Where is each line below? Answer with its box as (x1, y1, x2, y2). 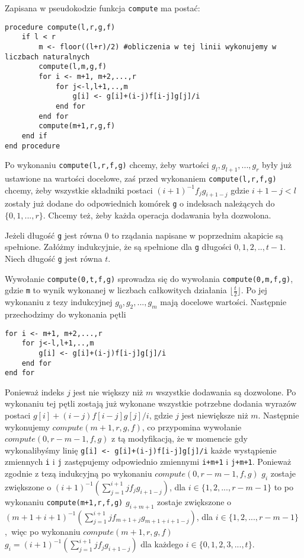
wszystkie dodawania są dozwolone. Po (155, 385, 296, 398)
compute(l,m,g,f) (39, 62, 107, 71)
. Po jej (241, 284, 267, 296)
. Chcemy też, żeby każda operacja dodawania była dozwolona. (43, 209, 271, 221)
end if (21, 131, 47, 140)
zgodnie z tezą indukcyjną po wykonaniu (5, 467, 152, 480)
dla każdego (140, 538, 184, 550)
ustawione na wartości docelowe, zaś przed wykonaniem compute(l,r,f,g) (5, 172, 277, 184)
